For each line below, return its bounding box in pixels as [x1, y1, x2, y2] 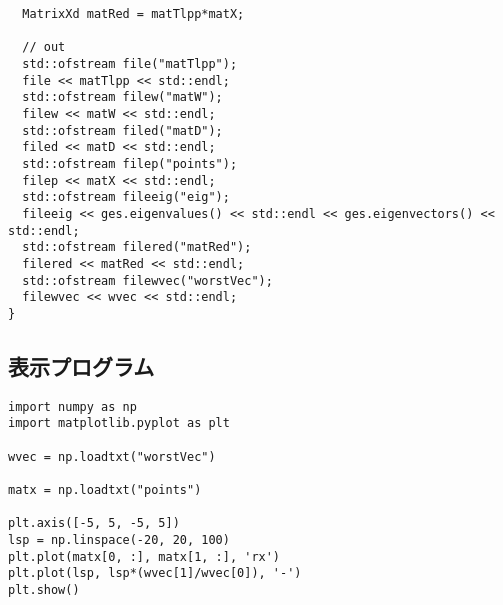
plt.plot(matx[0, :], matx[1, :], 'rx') [8, 549, 281, 564]
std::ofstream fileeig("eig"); [22, 190, 230, 205]
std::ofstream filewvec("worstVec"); [22, 273, 273, 288]
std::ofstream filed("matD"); [22, 123, 223, 138]
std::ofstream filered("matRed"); [22, 240, 252, 255]
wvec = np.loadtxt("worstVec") [8, 449, 216, 464]
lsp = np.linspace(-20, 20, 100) [8, 532, 230, 547]
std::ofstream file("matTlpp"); [22, 56, 238, 71]
